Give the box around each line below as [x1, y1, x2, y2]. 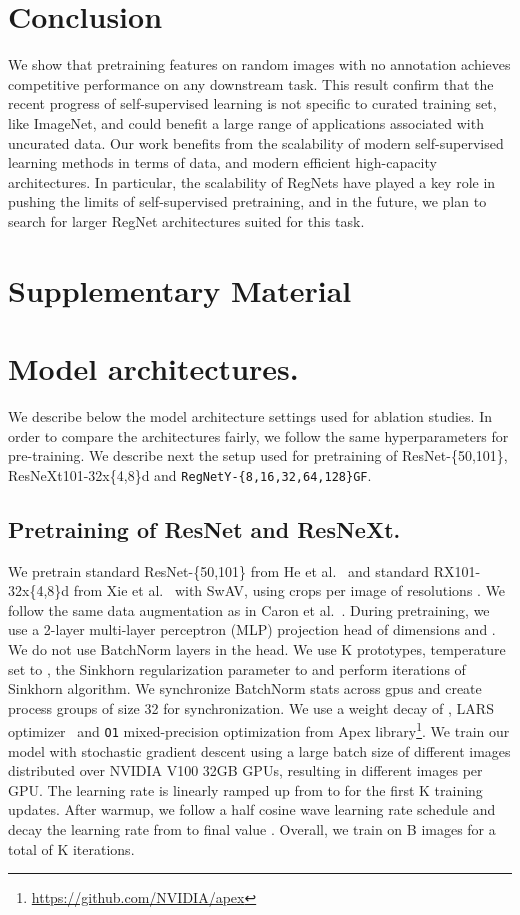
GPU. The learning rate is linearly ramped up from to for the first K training [8, 779, 483, 800]
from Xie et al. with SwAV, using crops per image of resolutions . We [73, 580, 506, 601]
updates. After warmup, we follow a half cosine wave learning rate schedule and [8, 799, 496, 820]
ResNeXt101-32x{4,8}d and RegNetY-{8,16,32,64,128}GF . [8, 464, 372, 485]
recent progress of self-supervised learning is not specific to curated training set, [8, 93, 497, 114]
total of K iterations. [8, 838, 135, 859]
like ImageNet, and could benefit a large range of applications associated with [8, 112, 484, 133]
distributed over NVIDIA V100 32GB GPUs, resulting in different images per [8, 760, 483, 781]
